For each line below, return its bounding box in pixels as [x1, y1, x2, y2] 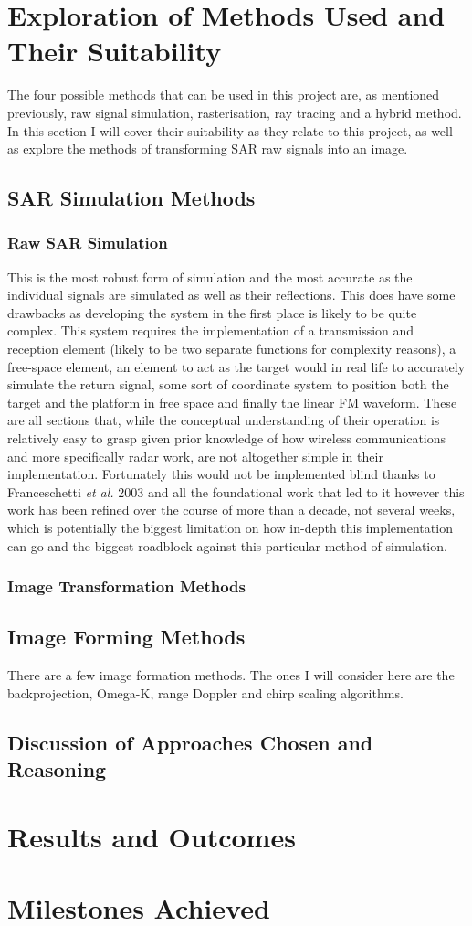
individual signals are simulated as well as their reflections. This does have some [7, 285, 456, 304]
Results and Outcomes [7, 817, 296, 855]
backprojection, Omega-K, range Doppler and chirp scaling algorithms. [7, 683, 404, 702]
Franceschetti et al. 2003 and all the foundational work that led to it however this [7, 482, 465, 501]
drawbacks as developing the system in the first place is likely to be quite [7, 303, 417, 322]
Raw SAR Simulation [7, 231, 168, 254]
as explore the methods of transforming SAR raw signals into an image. [7, 139, 408, 158]
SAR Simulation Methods [7, 184, 256, 212]
